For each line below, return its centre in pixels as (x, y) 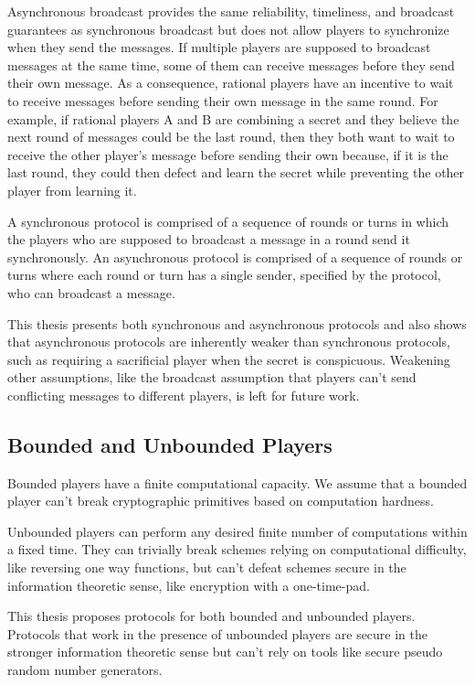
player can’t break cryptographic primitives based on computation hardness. (221, 501)
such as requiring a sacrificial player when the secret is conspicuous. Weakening (229, 359)
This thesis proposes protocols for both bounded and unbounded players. (211, 616)
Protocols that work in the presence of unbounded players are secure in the (218, 633)
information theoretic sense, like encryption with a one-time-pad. (189, 585)
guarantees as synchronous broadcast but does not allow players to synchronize (228, 29)
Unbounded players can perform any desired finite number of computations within (237, 531)
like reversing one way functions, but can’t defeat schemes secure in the (207, 567)
